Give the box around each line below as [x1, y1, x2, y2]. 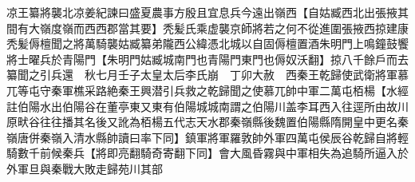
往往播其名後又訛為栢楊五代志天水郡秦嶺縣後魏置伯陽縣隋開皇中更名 [39, 113, 397, 130]
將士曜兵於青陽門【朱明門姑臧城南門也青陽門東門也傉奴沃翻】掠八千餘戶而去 [6, 50, 409, 67]
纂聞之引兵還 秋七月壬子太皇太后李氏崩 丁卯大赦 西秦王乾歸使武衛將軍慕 [6, 66, 409, 83]
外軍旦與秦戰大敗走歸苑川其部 [6, 160, 163, 176]
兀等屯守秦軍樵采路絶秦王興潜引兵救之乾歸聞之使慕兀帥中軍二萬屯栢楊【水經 [6, 81, 409, 98]
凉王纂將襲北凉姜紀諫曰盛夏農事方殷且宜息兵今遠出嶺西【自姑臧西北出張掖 [6, 4, 397, 20]
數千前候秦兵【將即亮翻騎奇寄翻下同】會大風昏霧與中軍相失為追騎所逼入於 [17, 144, 409, 161]
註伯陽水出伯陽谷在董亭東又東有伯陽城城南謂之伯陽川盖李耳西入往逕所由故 [6, 97, 397, 114]
